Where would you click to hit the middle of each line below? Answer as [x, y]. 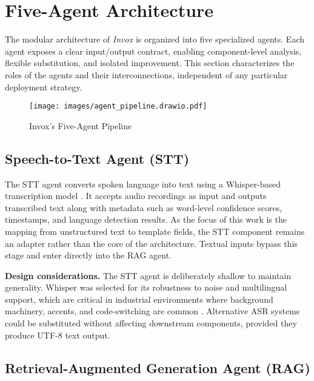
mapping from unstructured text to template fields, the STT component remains [155, 231]
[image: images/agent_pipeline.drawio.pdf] [118, 106]
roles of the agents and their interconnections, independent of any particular [146, 74]
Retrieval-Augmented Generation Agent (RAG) [158, 367]
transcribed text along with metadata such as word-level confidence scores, [144, 207]
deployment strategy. [44, 86]
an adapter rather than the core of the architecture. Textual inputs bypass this [151, 243]
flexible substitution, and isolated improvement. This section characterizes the [150, 63]
